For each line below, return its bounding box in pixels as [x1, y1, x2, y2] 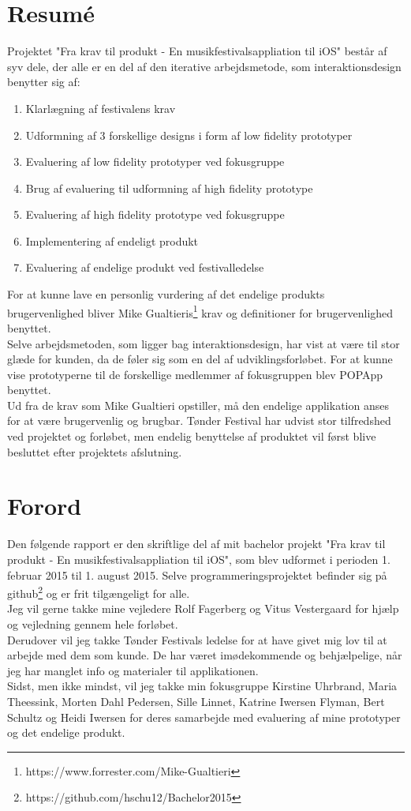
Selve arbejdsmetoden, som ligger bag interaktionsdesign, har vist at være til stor [7, 335, 400, 351]
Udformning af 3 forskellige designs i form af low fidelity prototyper [25, 126, 353, 143]
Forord [7, 490, 82, 522]
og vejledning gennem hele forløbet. [7, 616, 178, 632]
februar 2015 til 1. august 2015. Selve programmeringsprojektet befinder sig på [7, 566, 387, 583]
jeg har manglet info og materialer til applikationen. [7, 662, 259, 678]
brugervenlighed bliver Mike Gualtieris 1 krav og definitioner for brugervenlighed [7, 302, 394, 321]
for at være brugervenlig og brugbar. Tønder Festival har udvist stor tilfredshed [7, 412, 391, 429]
